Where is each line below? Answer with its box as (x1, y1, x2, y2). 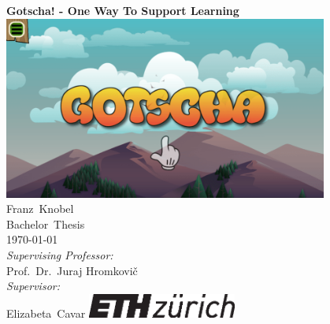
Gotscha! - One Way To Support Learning (6, 2, 239, 18)
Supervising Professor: (6, 247, 113, 263)
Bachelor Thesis (6, 215, 85, 232)
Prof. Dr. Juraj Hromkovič (6, 262, 138, 278)
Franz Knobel (6, 200, 74, 217)
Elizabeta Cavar (6, 305, 86, 322)
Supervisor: (6, 277, 60, 294)
